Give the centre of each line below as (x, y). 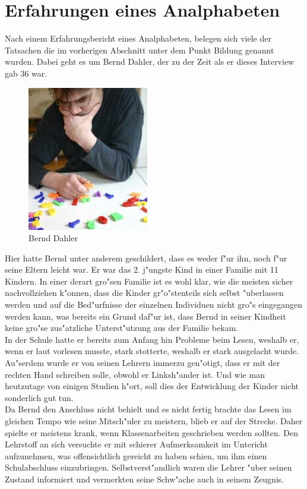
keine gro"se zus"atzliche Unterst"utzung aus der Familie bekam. (122, 328)
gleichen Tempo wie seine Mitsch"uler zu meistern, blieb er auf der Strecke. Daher (154, 421)
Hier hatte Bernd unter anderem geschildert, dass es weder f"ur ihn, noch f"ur (146, 258)
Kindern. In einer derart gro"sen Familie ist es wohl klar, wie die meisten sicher (149, 281)
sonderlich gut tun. (39, 397)
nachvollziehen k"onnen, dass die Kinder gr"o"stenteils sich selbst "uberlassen (144, 293)
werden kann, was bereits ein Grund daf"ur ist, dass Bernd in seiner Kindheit (145, 316)
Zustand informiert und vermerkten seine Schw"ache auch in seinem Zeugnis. (145, 479)
